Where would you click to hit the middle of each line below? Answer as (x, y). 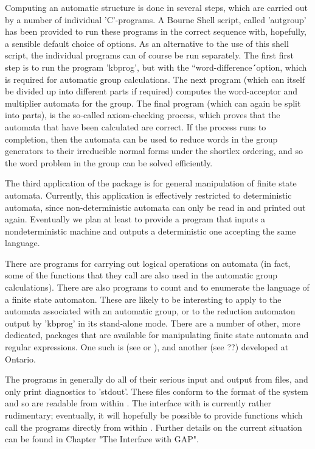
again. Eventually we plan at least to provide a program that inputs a (135, 219)
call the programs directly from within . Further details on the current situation (154, 427)
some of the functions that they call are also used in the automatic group (141, 275)
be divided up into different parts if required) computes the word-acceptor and (151, 91)
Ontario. (21, 359)
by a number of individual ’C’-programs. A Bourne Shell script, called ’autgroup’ (156, 19)
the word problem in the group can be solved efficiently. (109, 162)
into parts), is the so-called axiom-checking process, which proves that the (143, 115)
